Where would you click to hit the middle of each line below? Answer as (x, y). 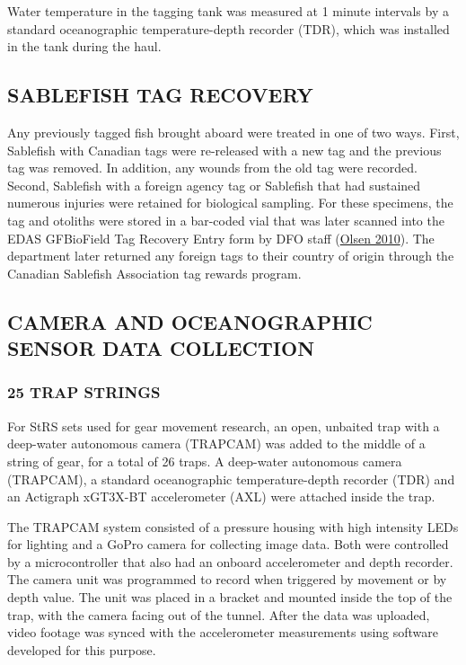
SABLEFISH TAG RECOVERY (160, 95)
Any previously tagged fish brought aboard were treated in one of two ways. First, (233, 132)
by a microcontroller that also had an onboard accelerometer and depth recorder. (230, 561)
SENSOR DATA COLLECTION (161, 348)
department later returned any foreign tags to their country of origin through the (231, 256)
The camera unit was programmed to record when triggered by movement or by (227, 579)
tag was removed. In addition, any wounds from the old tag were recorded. (212, 168)
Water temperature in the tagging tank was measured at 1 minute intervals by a (228, 11)
